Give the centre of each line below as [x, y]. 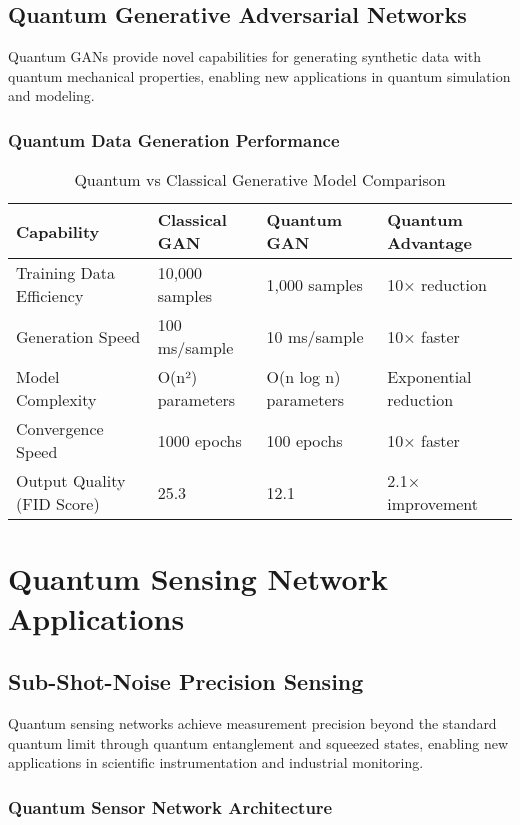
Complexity [56, 400]
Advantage [429, 243]
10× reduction [437, 284]
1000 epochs [199, 440]
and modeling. [51, 95]
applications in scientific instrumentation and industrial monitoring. [216, 762]
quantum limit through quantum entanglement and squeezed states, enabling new [258, 742]
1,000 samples [314, 284]
